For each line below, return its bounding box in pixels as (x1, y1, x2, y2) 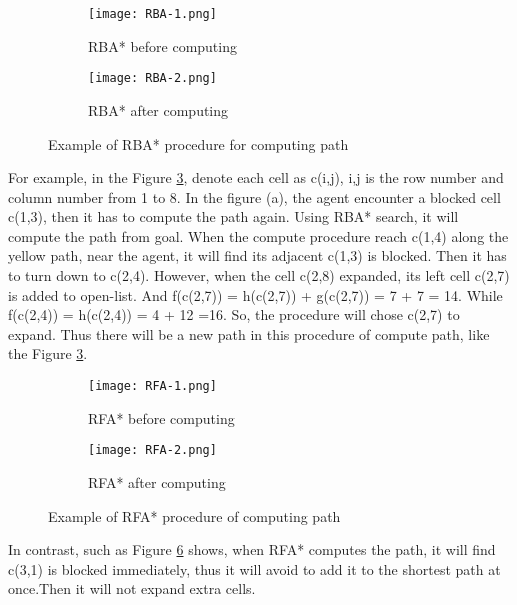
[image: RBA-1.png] (88, 7, 217, 21)
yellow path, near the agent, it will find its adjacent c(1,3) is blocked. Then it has (8, 245, 507, 266)
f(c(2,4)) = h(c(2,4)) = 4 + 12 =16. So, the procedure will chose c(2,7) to (8, 304, 460, 325)
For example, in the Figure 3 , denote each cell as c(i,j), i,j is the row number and (8, 167, 504, 188)
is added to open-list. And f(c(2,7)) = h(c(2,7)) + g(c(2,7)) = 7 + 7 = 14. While (8, 284, 503, 305)
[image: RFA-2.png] (88, 443, 217, 458)
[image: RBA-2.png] (88, 71, 217, 86)
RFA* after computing (88, 471, 226, 492)
